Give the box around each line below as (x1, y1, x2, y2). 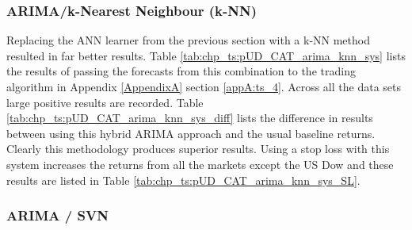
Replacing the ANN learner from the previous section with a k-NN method (6, 32, 370, 48)
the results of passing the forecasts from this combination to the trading (6, 63, 356, 79)
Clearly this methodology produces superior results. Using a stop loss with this (6, 140, 390, 157)
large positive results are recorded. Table (6, 94, 204, 110)
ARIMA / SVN (6, 205, 109, 225)
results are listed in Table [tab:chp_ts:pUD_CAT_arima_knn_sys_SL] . (6, 171, 360, 188)
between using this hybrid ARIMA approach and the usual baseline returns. (6, 125, 376, 141)
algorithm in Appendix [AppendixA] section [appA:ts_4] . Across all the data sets (6, 79, 401, 94)
